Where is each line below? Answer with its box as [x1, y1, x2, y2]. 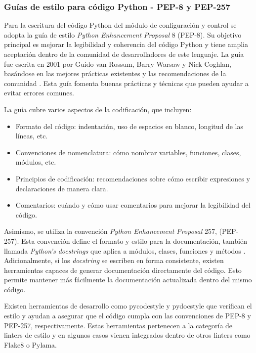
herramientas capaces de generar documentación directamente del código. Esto [4, 265, 242, 275]
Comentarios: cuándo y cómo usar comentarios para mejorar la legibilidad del [15, 200, 251, 210]
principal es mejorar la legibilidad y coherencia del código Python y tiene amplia [4, 39, 248, 49]
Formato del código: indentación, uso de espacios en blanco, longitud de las [15, 121, 244, 131]
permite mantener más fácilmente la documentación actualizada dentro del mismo [4, 274, 252, 285]
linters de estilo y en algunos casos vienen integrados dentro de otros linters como [4, 330, 251, 340]
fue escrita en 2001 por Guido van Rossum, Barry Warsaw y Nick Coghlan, [4, 58, 231, 69]
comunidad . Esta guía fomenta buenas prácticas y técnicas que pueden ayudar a [4, 78, 249, 88]
